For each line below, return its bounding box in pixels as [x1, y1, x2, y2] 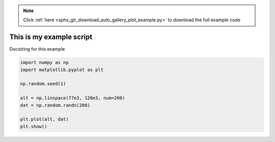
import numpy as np [20, 60, 69, 65]
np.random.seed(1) [20, 81, 66, 87]
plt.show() [20, 123, 47, 129]
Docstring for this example [9, 46, 65, 52]
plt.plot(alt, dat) [20, 117, 69, 122]
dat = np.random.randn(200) [20, 102, 90, 108]
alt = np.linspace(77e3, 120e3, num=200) [20, 95, 125, 101]
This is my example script [9, 33, 93, 42]
